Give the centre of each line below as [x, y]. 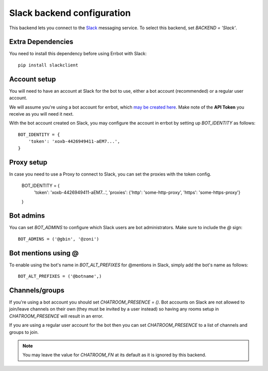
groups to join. [24, 332]
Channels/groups [37, 290]
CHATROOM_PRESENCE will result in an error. [56, 316]
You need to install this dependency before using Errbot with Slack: [78, 54]
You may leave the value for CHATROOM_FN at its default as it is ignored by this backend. [114, 355]
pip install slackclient [48, 65]
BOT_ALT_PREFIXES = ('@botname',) [60, 276]
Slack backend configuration [70, 13]
